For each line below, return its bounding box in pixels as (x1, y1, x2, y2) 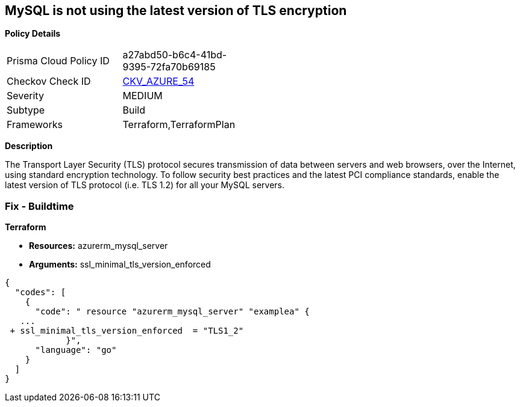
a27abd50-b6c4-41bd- (122, 49, 227, 61)
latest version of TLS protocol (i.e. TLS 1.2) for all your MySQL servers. (5, 180, 285, 191)
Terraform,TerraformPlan (122, 118, 236, 131)
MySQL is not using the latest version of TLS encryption (5, 3, 347, 18)
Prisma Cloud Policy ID (7, 55, 110, 67)
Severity (7, 90, 44, 102)
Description (5, 141, 53, 151)
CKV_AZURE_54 (122, 75, 195, 88)
